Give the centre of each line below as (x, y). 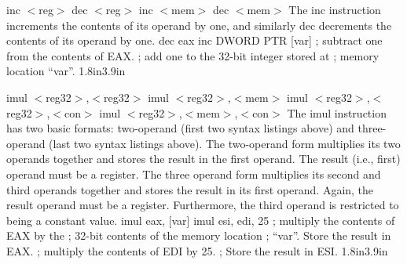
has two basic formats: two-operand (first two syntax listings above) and (180, 128)
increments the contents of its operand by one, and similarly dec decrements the (199, 25)
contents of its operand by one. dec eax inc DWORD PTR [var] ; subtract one (194, 40)
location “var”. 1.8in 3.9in (66, 71)
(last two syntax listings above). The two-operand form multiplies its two (225, 143)
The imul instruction (337, 112)
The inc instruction (335, 9)
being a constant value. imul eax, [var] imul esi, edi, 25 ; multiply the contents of (201, 220)
